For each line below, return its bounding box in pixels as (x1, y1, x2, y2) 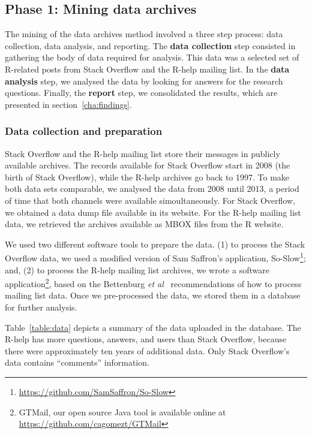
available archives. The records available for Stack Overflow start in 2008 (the (5, 159, 290, 171)
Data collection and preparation (5, 123, 163, 138)
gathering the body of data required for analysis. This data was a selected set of (5, 51, 299, 64)
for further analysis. (5, 301, 77, 314)
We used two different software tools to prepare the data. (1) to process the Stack (5, 237, 305, 250)
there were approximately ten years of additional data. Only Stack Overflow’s (5, 344, 290, 357)
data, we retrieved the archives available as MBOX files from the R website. (5, 218, 284, 230)
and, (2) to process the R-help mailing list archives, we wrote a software (5, 263, 269, 276)
